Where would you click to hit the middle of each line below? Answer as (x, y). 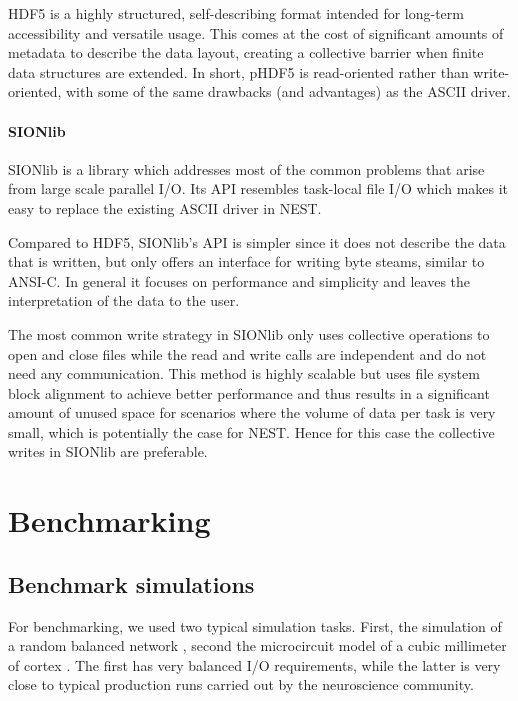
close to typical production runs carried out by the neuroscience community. (241, 684)
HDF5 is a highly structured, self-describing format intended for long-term (236, 13)
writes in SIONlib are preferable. (108, 451)
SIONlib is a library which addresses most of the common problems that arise (246, 168)
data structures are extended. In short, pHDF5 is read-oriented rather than (238, 71)
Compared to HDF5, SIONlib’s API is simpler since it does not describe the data (257, 241)
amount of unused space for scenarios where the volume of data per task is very (252, 412)
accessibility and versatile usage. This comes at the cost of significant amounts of (256, 32)
